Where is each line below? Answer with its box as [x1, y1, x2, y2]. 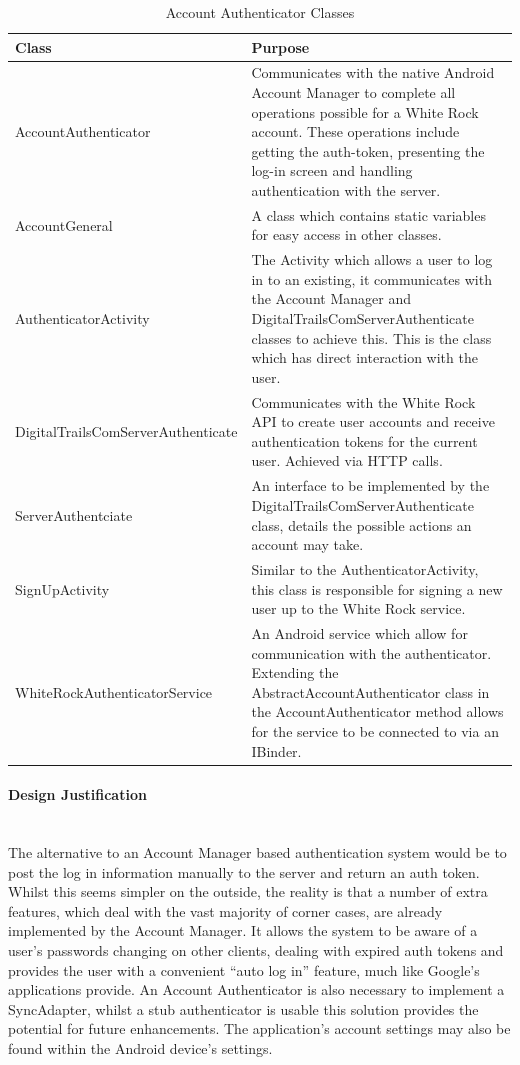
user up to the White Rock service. [251, 598, 466, 619]
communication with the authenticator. [251, 642, 492, 663]
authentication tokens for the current [251, 430, 478, 451]
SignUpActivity [15, 578, 110, 599]
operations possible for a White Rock [251, 101, 479, 122]
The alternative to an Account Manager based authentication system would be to [8, 842, 507, 863]
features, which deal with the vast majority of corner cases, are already [8, 900, 443, 921]
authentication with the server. [251, 180, 441, 200]
